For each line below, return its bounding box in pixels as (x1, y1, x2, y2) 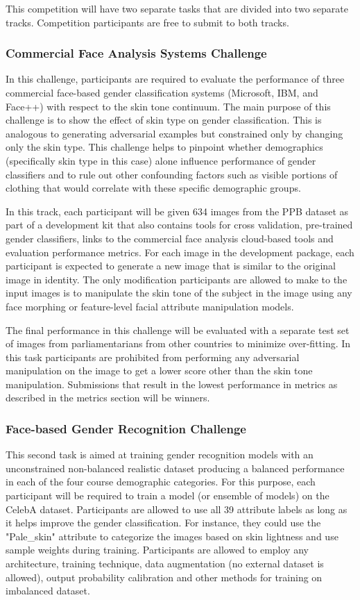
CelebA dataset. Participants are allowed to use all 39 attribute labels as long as (6, 501, 348, 516)
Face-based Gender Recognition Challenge (6, 419, 246, 437)
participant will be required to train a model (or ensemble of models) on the (6, 488, 329, 503)
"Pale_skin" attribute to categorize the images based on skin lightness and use (6, 528, 338, 543)
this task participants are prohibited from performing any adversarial (6, 349, 300, 364)
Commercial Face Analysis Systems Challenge (6, 44, 267, 62)
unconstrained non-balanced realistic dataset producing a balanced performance (6, 460, 345, 475)
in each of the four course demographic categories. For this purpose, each (6, 474, 316, 489)
